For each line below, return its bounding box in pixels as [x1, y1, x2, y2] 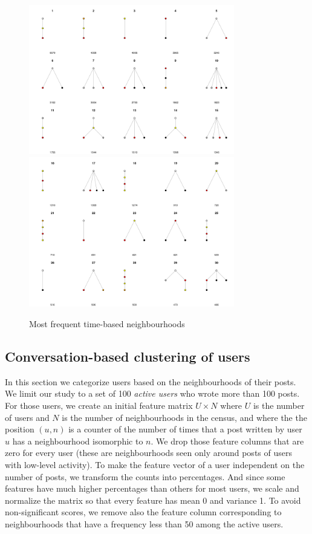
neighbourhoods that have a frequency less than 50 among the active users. [5, 517, 284, 530]
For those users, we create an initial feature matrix [5, 399, 193, 412]
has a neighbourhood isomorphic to [12, 434, 143, 447]
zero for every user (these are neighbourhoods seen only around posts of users [5, 446, 292, 459]
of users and [5, 411, 50, 423]
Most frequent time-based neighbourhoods [29, 317, 185, 330]
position [5, 423, 34, 435]
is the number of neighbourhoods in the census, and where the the [62, 411, 307, 423]
